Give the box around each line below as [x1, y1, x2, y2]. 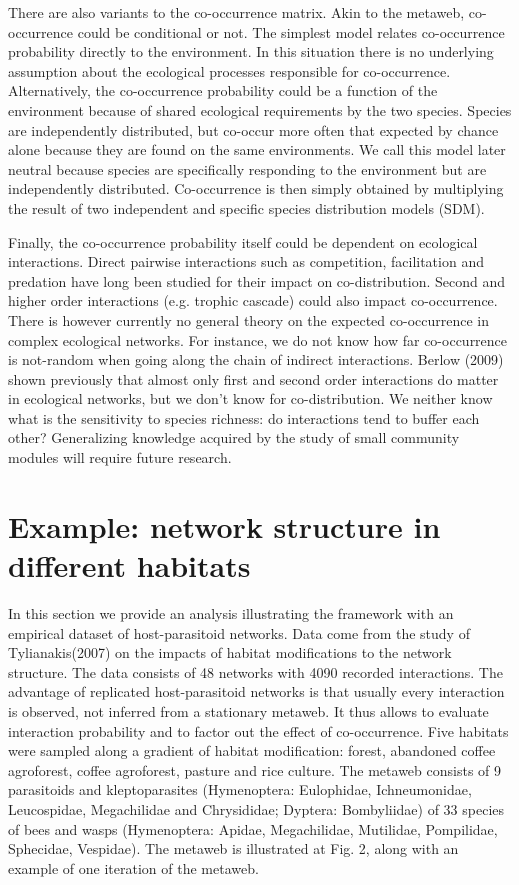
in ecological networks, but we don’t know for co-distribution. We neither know [8, 388, 493, 409]
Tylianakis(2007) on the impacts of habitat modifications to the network [8, 642, 452, 663]
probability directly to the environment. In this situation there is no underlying [8, 41, 494, 62]
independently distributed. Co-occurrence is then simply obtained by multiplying [8, 178, 504, 199]
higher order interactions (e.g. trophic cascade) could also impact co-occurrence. [8, 290, 498, 311]
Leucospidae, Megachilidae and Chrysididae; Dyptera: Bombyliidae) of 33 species [8, 798, 505, 819]
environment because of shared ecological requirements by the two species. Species [8, 99, 512, 120]
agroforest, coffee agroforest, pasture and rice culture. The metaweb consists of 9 [8, 759, 502, 780]
